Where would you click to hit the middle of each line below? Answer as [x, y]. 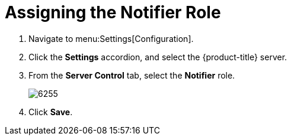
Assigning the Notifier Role [113, 12]
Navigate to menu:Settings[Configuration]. [111, 38]
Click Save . [51, 112]
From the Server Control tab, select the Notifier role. [132, 75]
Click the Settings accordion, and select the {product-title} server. [158, 57]
